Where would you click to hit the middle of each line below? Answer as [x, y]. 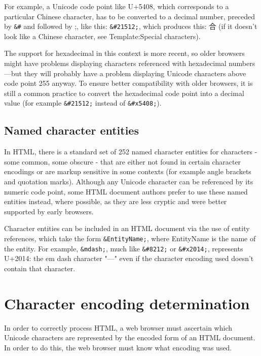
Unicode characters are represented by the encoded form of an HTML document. [130, 337]
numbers [242, 63]
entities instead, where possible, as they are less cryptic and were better [116, 201]
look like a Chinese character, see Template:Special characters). [102, 36]
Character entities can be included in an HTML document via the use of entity [127, 228]
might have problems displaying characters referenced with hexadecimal [115, 63]
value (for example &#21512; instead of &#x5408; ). [83, 103]
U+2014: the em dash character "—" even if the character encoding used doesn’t [129, 258]
